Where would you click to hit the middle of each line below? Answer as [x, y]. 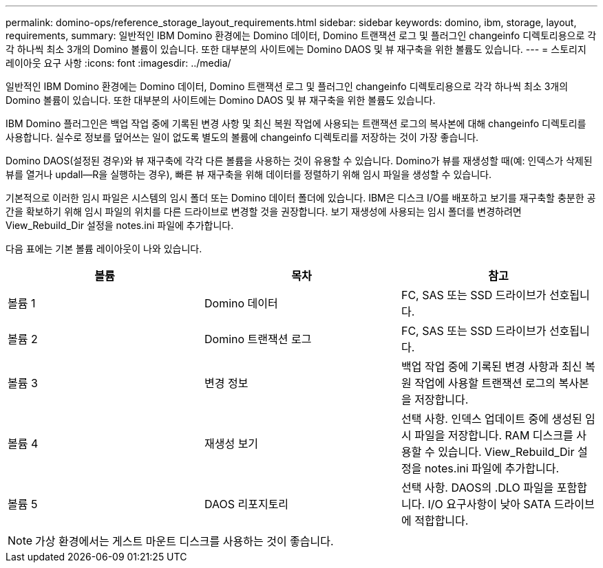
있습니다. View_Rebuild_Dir [506, 452]
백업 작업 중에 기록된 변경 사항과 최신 [491, 367]
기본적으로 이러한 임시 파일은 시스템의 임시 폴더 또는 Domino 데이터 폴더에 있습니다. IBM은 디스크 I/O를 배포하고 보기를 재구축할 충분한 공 [301, 198]
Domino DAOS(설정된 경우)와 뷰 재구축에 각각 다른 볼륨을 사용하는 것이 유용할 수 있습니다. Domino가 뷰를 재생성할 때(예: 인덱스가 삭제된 [299, 161]
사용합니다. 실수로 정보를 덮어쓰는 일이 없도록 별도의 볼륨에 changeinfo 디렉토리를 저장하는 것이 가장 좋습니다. [242, 137]
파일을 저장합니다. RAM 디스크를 [494, 435]
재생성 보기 [231, 444]
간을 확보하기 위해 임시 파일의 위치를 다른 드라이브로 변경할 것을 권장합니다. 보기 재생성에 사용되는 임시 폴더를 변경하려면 [264, 211]
